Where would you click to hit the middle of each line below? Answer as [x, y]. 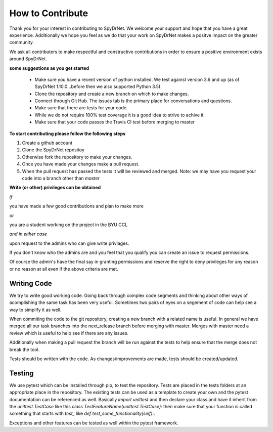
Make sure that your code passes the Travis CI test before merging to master [115, 122]
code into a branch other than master [61, 178]
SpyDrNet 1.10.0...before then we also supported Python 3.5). [98, 87]
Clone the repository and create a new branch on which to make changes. [112, 94]
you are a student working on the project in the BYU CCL [69, 225]
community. [21, 42]
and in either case [28, 234]
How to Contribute [49, 13]
